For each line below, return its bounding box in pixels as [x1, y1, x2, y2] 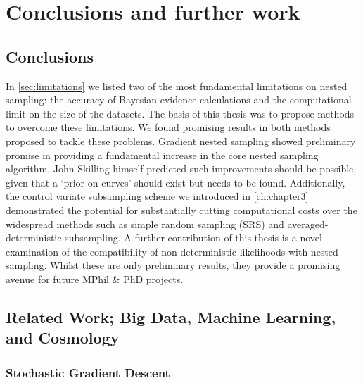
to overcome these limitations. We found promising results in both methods [6, 120, 331, 134]
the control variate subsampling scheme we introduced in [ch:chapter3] [6, 189, 309, 203]
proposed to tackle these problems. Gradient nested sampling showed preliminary [6, 133, 356, 148]
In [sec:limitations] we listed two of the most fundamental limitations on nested [6, 78, 348, 93]
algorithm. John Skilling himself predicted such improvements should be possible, [6, 161, 357, 176]
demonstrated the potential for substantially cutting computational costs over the [6, 202, 357, 217]
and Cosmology [6, 327, 120, 349]
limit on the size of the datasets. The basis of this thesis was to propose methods [6, 106, 355, 120]
